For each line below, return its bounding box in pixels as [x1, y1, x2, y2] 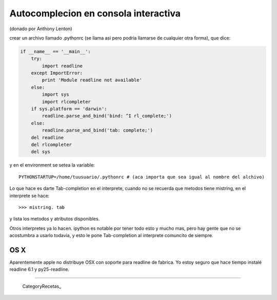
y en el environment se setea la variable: [9, 162, 95, 168]
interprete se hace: [9, 192, 50, 199]
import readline [42, 63, 83, 69]
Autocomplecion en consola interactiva [9, 8, 181, 19]
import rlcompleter [42, 99, 91, 104]
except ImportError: [31, 70, 83, 76]
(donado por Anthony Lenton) [9, 26, 72, 32]
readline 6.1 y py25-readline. [9, 266, 69, 272]
